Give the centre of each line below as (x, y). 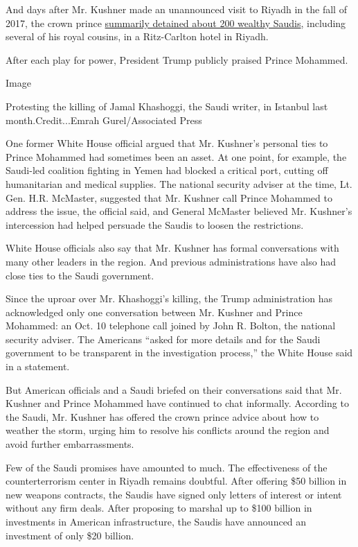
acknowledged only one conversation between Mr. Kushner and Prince (154, 312)
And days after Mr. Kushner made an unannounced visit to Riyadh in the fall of (176, 9)
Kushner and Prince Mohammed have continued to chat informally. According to (177, 403)
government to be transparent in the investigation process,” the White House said (179, 353)
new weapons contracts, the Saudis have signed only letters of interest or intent (174, 494)
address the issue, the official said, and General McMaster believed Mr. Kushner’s (179, 211)
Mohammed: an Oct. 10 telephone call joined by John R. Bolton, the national (171, 325)
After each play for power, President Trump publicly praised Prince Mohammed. (177, 59)
